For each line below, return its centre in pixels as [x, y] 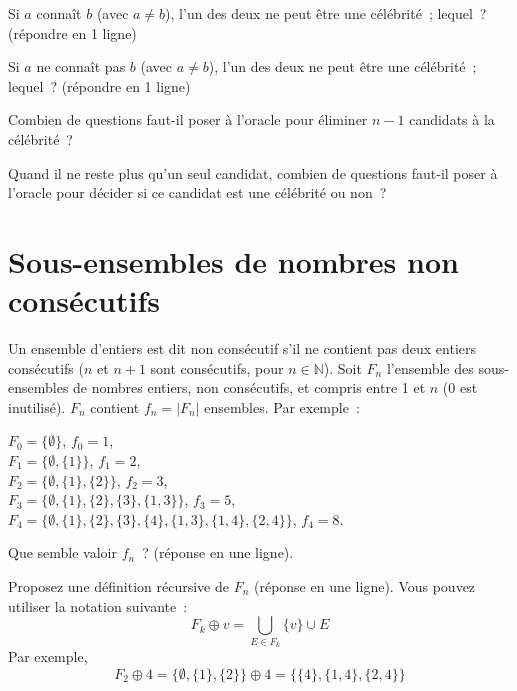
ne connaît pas [81, 66]
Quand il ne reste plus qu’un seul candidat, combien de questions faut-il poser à [253, 172]
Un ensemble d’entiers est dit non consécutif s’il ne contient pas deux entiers [242, 348]
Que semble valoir [62, 552]
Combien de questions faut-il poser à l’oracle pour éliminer [188, 119]
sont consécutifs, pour [217, 367]
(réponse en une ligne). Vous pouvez [364, 586]
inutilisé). [37, 406]
